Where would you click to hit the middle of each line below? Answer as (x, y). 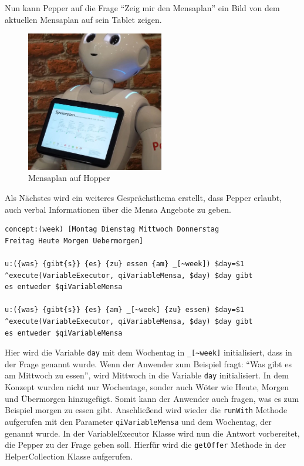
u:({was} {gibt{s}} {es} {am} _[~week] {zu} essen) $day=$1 (125, 310)
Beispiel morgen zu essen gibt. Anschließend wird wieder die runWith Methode (146, 410)
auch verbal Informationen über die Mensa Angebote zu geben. (118, 209)
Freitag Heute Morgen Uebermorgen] (74, 241)
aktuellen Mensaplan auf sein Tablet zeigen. (83, 19)
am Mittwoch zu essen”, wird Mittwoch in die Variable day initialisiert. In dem (147, 375)
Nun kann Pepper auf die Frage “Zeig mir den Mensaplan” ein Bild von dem (142, 8)
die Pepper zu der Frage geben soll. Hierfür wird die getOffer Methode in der (146, 445)
